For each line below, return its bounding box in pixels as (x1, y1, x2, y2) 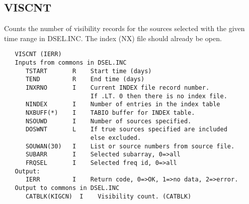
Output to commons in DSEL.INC (15, 184, 120, 191)
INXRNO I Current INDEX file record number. (25, 84, 210, 92)
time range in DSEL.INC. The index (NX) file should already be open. (4, 33, 222, 43)
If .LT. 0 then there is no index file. (90, 92, 227, 100)
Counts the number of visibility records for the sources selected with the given (4, 23, 245, 34)
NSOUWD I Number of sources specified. (25, 117, 192, 125)
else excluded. (90, 134, 141, 141)
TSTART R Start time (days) (25, 67, 152, 75)
